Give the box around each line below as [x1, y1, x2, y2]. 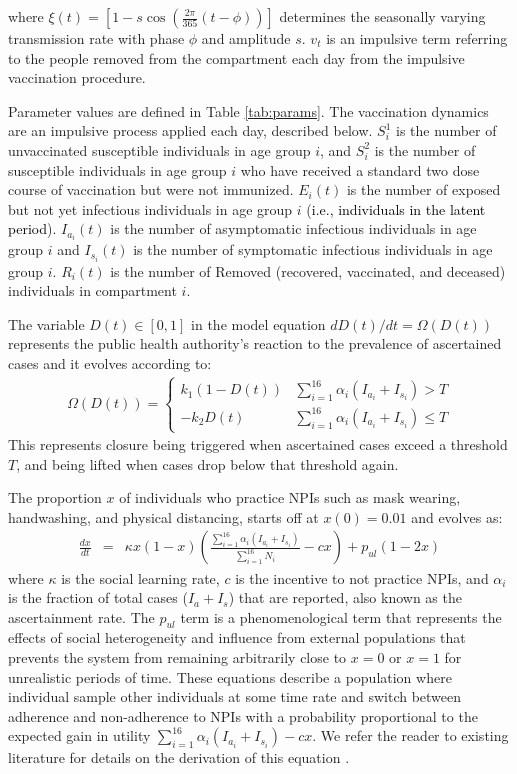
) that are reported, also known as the [228, 587, 462, 608]
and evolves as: [411, 506, 503, 527]
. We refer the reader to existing [312, 725, 509, 746]
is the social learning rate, [61, 567, 220, 588]
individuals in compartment [8, 280, 177, 301]
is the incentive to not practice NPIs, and [235, 567, 489, 588]
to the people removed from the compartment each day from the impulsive [8, 47, 465, 68]
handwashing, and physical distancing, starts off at [8, 506, 319, 527]
